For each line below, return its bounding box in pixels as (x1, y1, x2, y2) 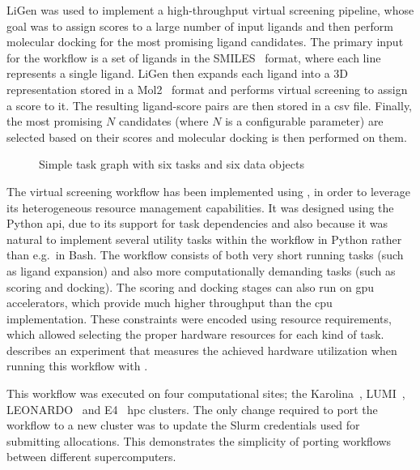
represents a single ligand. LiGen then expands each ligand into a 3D (6, 65, 349, 82)
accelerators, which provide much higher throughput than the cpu (6, 294, 333, 311)
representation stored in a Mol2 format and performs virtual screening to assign (6, 80, 408, 97)
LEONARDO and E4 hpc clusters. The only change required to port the (6, 400, 378, 417)
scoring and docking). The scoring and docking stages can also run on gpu (6, 278, 374, 295)
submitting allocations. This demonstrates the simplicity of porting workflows (6, 432, 392, 449)
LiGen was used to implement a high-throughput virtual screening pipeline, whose (6, 2, 414, 18)
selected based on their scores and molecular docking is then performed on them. (6, 128, 407, 145)
